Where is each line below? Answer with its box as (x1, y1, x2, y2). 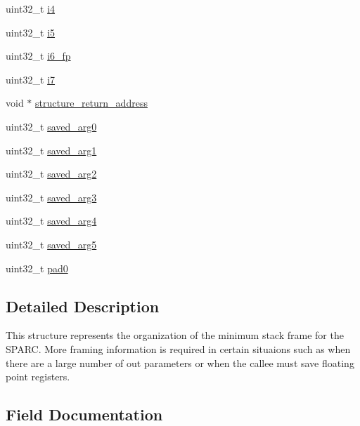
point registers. (6, 369, 70, 384)
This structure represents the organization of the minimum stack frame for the (6, 328, 344, 342)
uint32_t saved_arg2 (6, 166, 97, 181)
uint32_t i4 (6, 1, 56, 15)
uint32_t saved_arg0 (6, 119, 97, 133)
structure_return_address (35, 95, 148, 110)
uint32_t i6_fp (6, 48, 71, 63)
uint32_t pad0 (6, 260, 68, 275)
